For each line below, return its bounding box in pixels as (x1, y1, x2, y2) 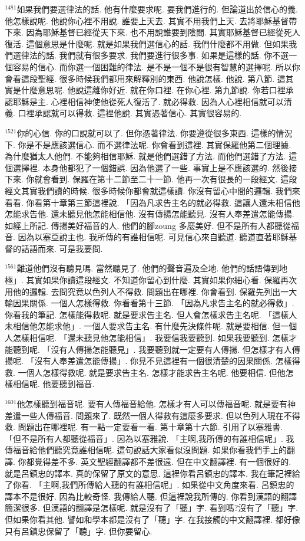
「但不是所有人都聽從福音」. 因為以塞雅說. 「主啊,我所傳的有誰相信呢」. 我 (5, 432, 294, 444)
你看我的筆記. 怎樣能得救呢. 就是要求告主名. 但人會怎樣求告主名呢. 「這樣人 (5, 308, 297, 320)
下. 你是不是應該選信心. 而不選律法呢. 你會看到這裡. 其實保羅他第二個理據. (5, 138, 291, 150)
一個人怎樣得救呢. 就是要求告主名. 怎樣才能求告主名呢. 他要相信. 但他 (18, 366, 286, 378)
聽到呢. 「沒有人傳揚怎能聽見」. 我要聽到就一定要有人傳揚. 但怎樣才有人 (12, 343, 292, 355)
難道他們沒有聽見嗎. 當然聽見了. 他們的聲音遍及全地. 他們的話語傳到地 (16, 262, 288, 274)
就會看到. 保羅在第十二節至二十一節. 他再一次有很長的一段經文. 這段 (34, 173, 297, 185)
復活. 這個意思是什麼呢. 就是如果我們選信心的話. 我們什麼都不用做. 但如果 (5, 37, 289, 50)
